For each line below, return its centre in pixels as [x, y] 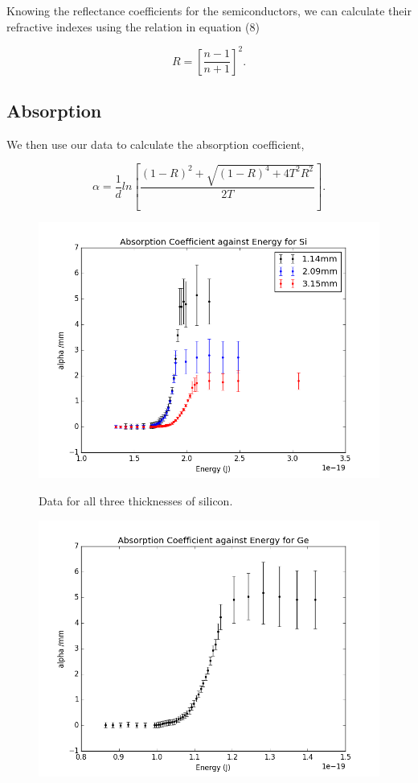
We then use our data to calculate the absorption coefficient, [156, 144]
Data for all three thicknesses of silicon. [136, 501]
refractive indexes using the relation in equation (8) [133, 26]
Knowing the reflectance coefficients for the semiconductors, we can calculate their [209, 10]
